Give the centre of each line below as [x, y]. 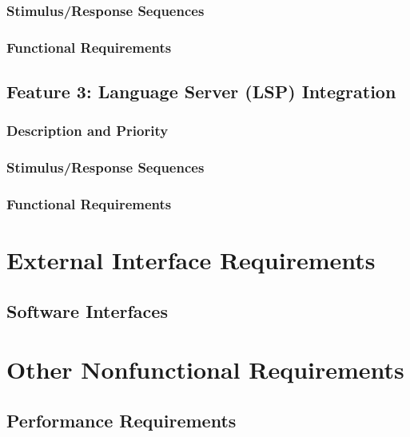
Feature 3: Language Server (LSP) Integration [201, 91]
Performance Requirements [121, 420]
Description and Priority [88, 131]
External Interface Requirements [191, 260]
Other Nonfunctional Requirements [205, 369]
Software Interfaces [87, 310]
